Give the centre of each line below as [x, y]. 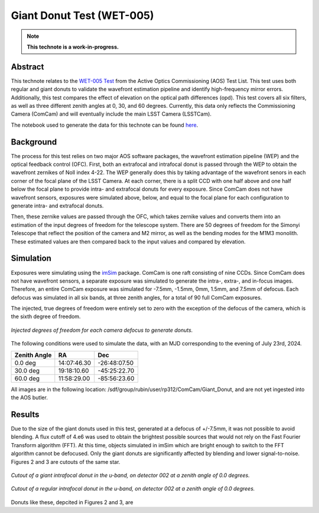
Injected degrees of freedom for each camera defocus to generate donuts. [102, 330]
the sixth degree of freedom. [46, 316]
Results [25, 414]
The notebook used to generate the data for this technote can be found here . [105, 125]
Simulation [31, 259]
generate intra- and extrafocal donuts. [57, 206]
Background [34, 142]
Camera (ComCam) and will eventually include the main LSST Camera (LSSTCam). [111, 114]
